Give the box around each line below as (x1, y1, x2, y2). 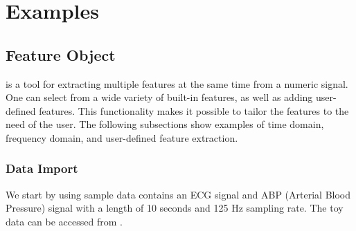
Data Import (6, 160, 78, 177)
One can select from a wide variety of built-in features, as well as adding (6, 90, 313, 104)
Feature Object (6, 44, 116, 65)
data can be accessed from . (6, 214, 123, 228)
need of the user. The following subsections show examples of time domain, (6, 117, 324, 131)
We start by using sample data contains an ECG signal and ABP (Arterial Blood (6, 187, 351, 201)
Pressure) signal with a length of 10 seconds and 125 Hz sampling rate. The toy (6, 201, 344, 215)
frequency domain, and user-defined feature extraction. (6, 130, 238, 145)
